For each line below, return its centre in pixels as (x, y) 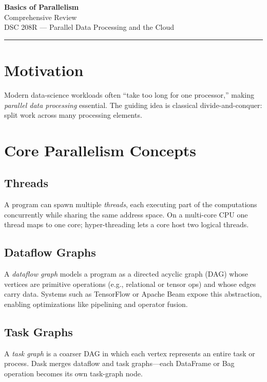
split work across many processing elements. (73, 115)
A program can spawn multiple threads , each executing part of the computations (131, 204)
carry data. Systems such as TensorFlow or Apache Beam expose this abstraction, (133, 294)
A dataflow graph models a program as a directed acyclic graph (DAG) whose (126, 274)
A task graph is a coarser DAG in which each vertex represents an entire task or (130, 353)
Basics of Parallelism (42, 7)
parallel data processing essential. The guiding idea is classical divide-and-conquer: (133, 105)
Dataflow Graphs (50, 252)
